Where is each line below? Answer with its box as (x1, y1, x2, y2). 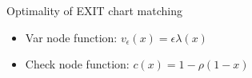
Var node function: (25, 29, 118, 45)
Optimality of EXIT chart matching (6, 2, 182, 18)
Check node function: (25, 56, 130, 72)
